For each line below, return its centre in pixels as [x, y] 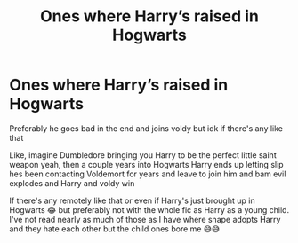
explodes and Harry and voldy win [72, 183]
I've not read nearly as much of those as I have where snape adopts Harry [145, 219]
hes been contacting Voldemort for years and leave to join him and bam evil [148, 174]
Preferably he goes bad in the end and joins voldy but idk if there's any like [146, 128]
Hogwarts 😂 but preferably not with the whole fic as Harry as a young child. [149, 209]
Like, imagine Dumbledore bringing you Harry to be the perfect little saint [143, 155]
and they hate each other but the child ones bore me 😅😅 [115, 229]
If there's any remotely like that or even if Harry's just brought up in [132, 200]
